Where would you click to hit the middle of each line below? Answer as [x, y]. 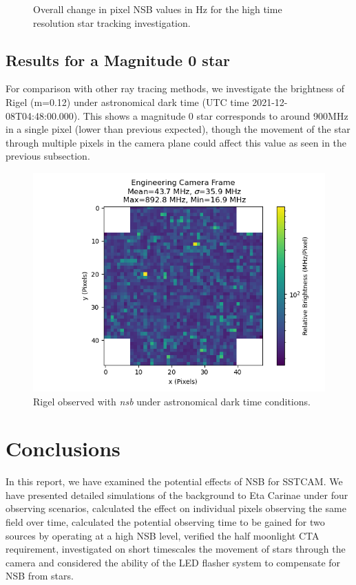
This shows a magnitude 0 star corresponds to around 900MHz [216, 115]
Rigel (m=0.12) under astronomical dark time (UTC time [127, 102]
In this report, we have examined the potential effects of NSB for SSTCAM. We [174, 481]
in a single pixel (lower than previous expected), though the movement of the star [178, 129]
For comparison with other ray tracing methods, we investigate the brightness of [175, 88]
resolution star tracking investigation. [112, 22]
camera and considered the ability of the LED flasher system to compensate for [173, 562]
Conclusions [63, 448]
